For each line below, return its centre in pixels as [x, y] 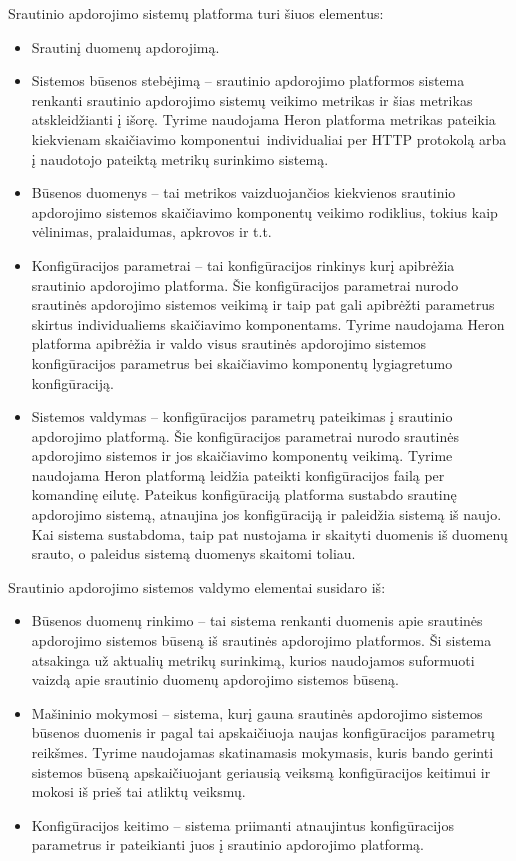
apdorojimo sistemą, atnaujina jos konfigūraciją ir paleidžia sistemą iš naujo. [266, 514]
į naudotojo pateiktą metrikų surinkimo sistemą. [180, 158]
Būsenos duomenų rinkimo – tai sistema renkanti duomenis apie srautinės [257, 620]
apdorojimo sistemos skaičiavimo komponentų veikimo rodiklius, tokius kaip [264, 211]
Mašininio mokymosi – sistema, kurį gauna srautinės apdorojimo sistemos [257, 712]
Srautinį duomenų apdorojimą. [125, 46]
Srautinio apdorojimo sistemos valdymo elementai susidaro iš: [197, 586]
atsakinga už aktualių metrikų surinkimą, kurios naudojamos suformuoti [253, 659]
